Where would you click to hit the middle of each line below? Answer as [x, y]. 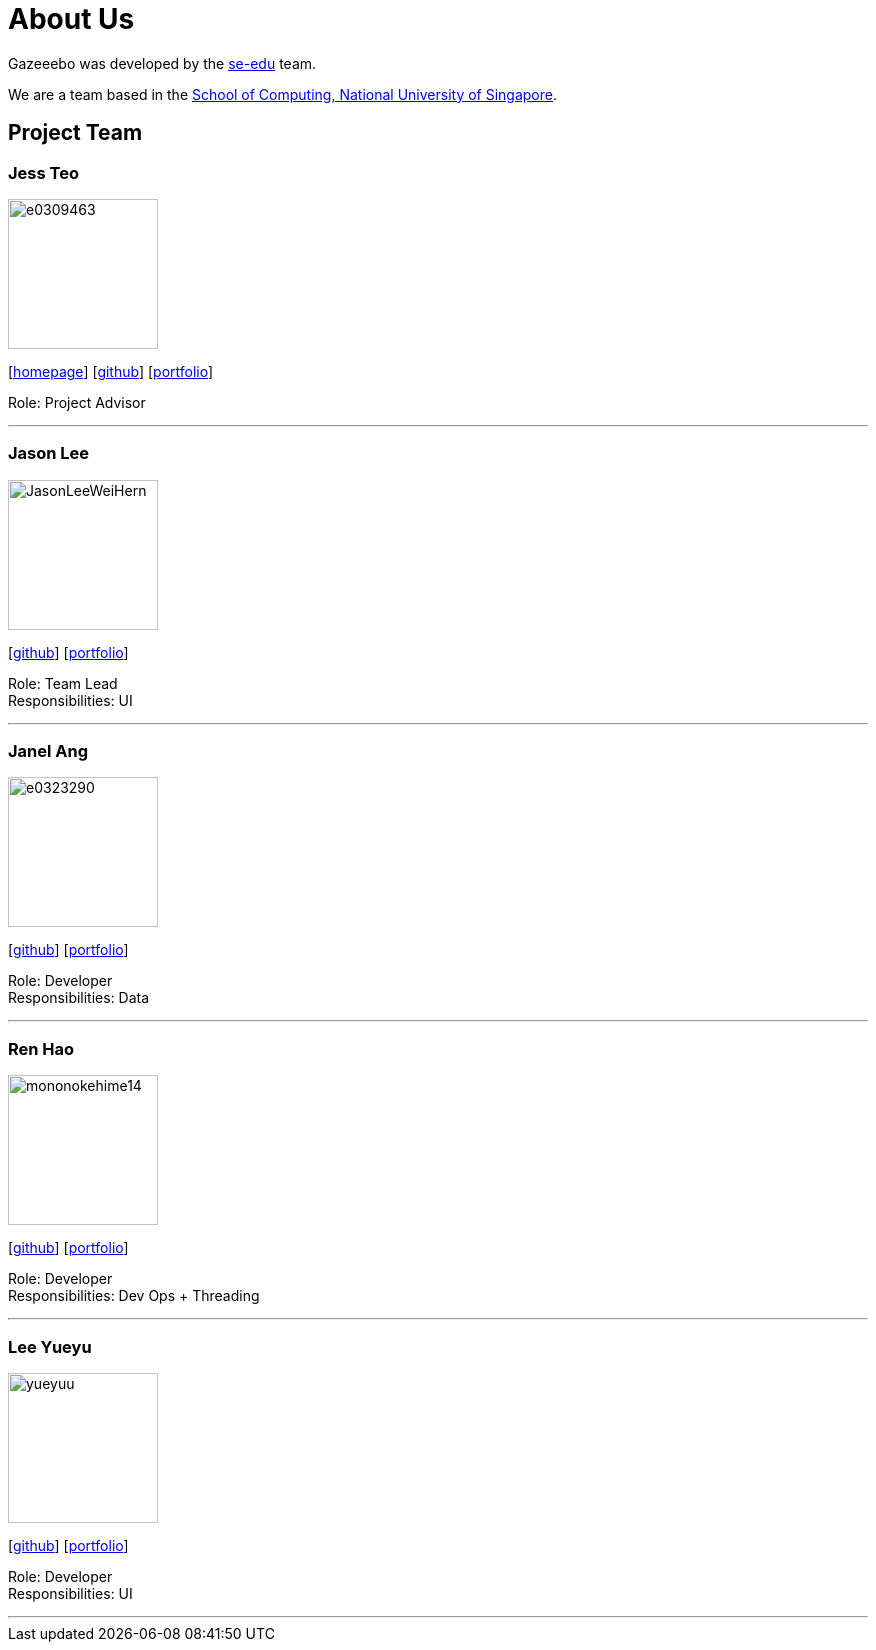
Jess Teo [43, 172]
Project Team [75, 133]
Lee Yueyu [50, 1346]
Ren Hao [41, 1048]
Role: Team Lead [63, 683]
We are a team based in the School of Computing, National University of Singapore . [283, 94]
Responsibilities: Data [79, 998]
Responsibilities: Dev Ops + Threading [134, 1296]
